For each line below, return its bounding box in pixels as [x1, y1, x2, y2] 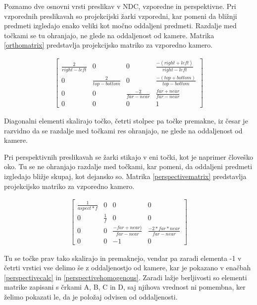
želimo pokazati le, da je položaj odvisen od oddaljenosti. [4, 292, 178, 302]
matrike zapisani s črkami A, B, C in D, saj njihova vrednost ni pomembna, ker [4, 282, 246, 292]
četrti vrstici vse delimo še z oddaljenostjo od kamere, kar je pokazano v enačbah [4, 262, 251, 273]
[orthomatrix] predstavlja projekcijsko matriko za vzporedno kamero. [4, 40, 213, 50]
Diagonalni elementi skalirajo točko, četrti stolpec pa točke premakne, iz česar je [4, 116, 248, 126]
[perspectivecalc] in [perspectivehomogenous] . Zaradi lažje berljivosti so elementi [4, 272, 247, 282]
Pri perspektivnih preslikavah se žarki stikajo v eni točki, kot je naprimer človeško [4, 151, 253, 162]
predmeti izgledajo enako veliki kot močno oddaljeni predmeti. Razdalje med [4, 20, 237, 31]
